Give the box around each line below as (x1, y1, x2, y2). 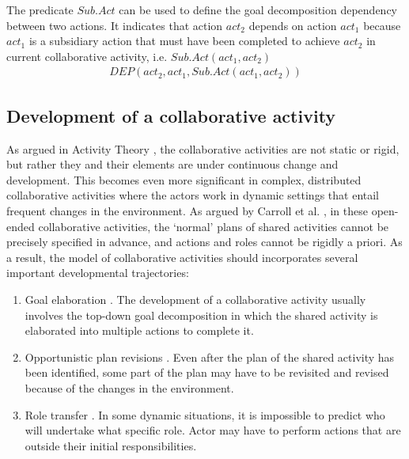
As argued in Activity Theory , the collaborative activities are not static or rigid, (6, 140, 400, 157)
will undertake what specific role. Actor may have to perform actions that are (25, 422, 401, 438)
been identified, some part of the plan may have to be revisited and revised (25, 364, 389, 381)
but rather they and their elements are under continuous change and (6, 156, 339, 173)
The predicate (6, 2, 74, 17)
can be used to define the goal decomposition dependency (119, 2, 398, 17)
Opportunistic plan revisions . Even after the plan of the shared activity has (25, 348, 395, 365)
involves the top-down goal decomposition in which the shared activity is (25, 306, 378, 323)
